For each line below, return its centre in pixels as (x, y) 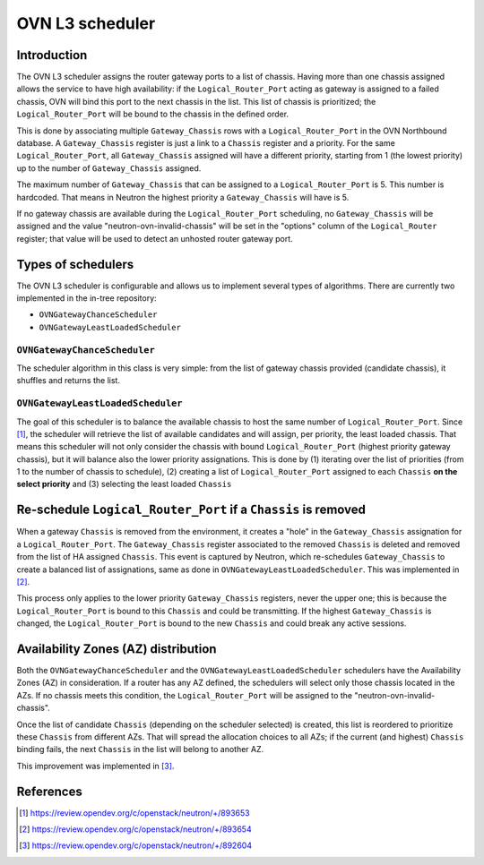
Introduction (52, 55)
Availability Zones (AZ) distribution (117, 649)
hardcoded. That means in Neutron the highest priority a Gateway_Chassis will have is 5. (183, 197)
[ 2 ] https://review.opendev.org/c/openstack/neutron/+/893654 (135, 829)
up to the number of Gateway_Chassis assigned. (109, 168)
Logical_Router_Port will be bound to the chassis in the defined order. (153, 114)
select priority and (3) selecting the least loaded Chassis (124, 484)
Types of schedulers (75, 264)
